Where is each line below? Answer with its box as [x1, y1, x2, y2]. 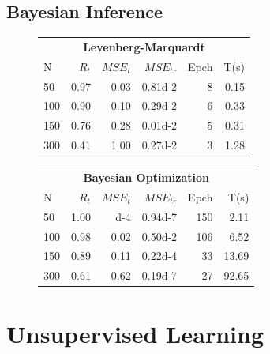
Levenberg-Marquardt [83, 38, 205, 55]
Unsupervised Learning [6, 317, 264, 349]
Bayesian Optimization [83, 169, 209, 186]
